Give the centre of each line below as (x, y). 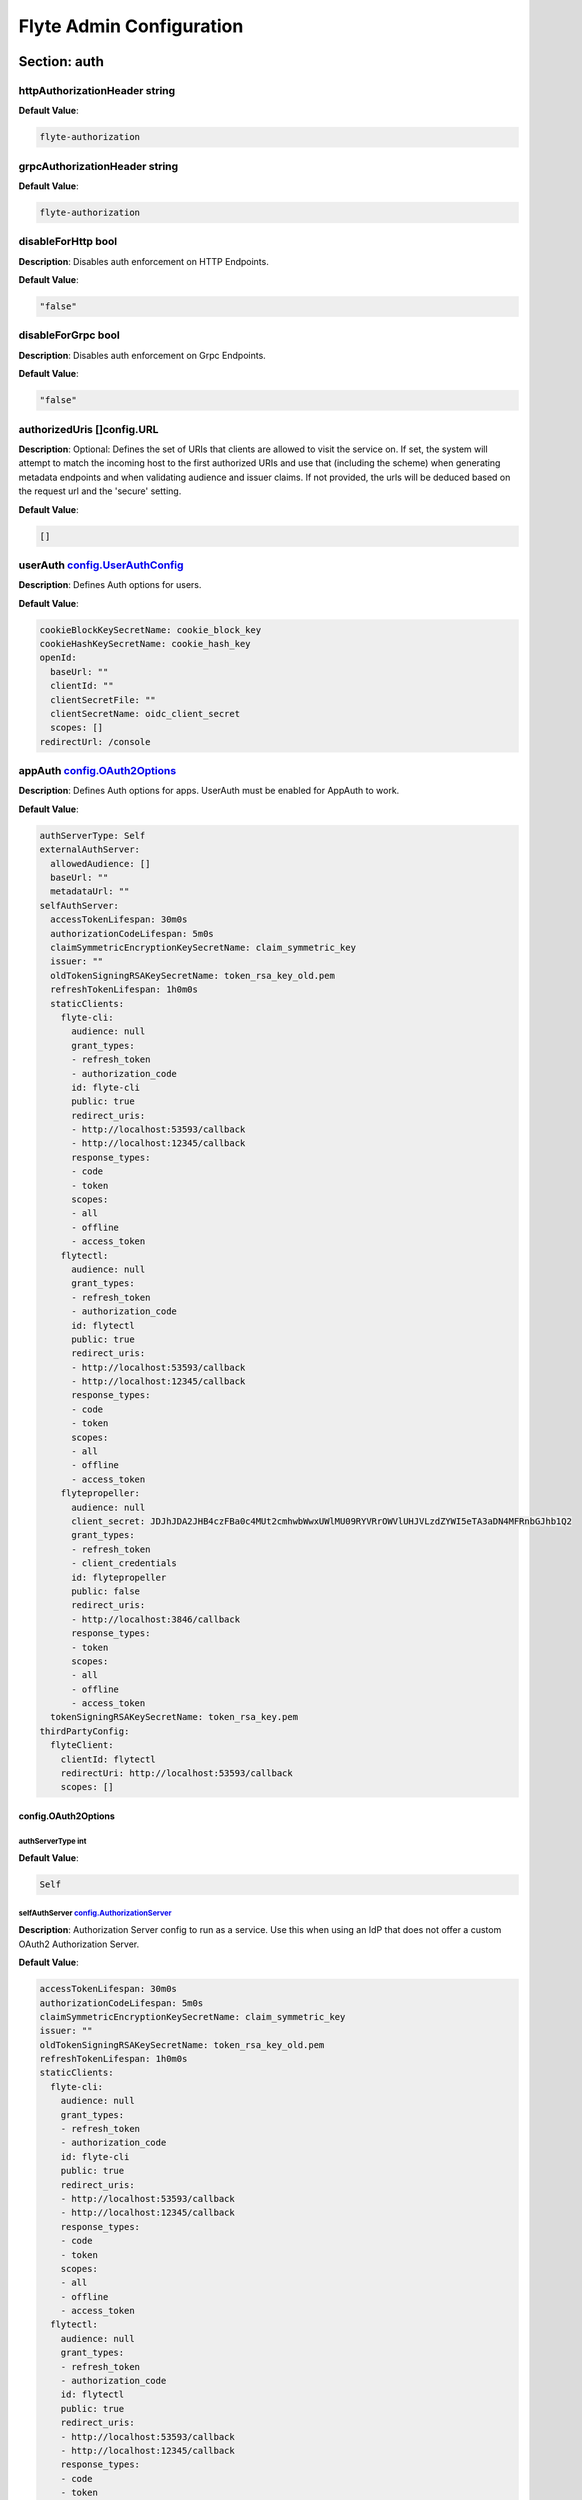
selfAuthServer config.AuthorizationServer (95, 1913)
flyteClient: (82, 1745)
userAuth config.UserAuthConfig (101, 565)
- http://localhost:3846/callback (155, 1619)
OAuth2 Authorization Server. (79, 1944)
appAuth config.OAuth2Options (97, 771)
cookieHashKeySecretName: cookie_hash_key (145, 644)
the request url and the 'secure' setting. (100, 491)
